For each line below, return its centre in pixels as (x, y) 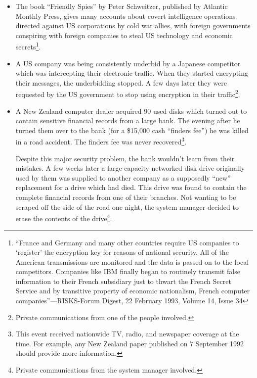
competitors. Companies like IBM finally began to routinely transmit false (128, 271)
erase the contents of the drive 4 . (64, 217)
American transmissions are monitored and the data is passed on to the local (132, 261)
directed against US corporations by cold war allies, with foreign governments (133, 25)
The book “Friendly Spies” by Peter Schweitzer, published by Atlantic (122, 6)
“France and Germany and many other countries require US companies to (127, 242)
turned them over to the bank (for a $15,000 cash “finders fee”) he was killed (132, 130)
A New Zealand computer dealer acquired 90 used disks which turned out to (131, 111)
